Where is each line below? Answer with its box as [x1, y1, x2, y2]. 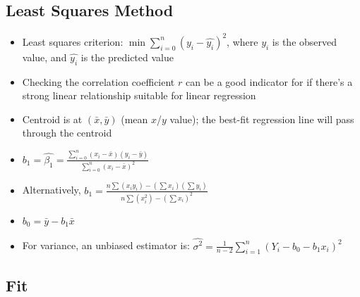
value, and [22, 49, 67, 64]
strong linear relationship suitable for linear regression [22, 88, 256, 103]
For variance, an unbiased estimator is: [22, 238, 190, 253]
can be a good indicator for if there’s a [185, 74, 353, 89]
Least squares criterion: [22, 34, 124, 49]
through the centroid [22, 125, 112, 140]
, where [227, 34, 258, 49]
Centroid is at [22, 111, 83, 126]
